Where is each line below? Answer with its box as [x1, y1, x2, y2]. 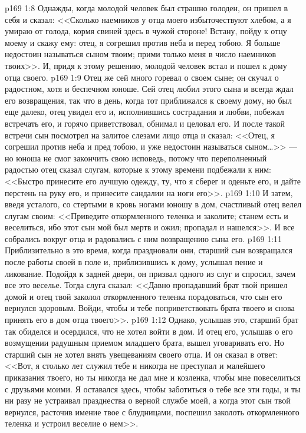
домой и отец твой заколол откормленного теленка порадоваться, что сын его [5, 290, 282, 302]
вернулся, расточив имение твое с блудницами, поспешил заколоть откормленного [5, 405, 300, 418]
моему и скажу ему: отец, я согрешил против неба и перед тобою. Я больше [5, 36, 281, 48]
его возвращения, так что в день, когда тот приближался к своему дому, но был [5, 94, 292, 106]
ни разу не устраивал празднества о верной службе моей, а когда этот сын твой [5, 394, 291, 406]
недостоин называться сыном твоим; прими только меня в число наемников [5, 48, 277, 60]
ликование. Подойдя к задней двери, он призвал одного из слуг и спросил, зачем [5, 267, 295, 279]
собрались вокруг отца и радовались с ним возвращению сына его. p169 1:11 [5, 232, 282, 244]
